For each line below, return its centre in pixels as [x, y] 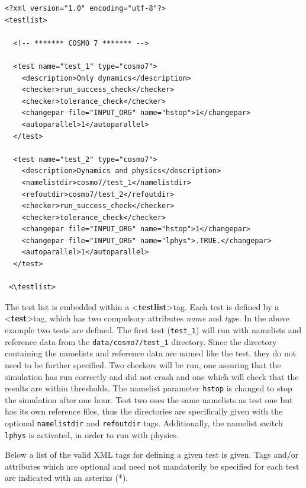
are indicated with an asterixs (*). [67, 478]
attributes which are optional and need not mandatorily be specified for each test [152, 466]
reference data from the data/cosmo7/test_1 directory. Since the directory [141, 341]
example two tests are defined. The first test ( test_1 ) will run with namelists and [153, 330]
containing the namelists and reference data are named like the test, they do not [151, 353]
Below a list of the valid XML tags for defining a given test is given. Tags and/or [152, 454]
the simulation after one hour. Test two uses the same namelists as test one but [149, 399]
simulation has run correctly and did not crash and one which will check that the [152, 376]
